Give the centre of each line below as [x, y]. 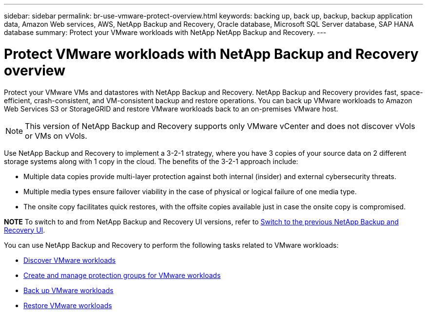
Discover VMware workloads [70, 260]
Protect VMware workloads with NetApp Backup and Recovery [211, 54]
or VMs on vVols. [56, 136]
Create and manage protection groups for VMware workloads [122, 275]
